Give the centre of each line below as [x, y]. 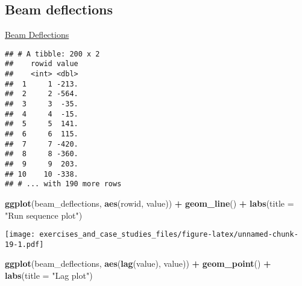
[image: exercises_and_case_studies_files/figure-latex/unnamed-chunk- [152, 235]
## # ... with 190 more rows [63, 184]
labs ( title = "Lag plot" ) [49, 275]
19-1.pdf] [24, 244]
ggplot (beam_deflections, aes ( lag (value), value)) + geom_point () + [138, 263]
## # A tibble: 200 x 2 [52, 54]
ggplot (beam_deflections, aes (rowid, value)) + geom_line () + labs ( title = [149, 203]
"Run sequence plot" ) [44, 215]
